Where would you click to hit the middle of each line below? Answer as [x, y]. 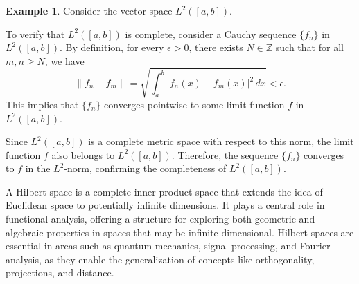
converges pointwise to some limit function [194, 104]
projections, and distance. [60, 273]
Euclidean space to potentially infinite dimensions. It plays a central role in [165, 205]
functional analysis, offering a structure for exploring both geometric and [160, 219]
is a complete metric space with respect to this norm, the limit [221, 141]
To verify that [35, 34]
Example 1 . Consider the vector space [89, 10]
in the [38, 168]
